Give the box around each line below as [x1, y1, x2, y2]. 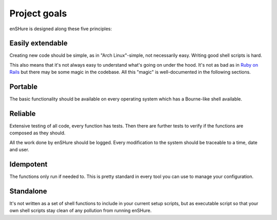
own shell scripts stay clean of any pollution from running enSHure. [9, 208, 152, 214]
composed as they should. [9, 130, 66, 136]
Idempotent [9, 160, 48, 169]
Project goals [9, 8, 67, 19]
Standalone [9, 187, 47, 195]
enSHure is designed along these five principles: [9, 26, 112, 32]
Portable [9, 83, 38, 91]
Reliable [9, 109, 36, 118]
